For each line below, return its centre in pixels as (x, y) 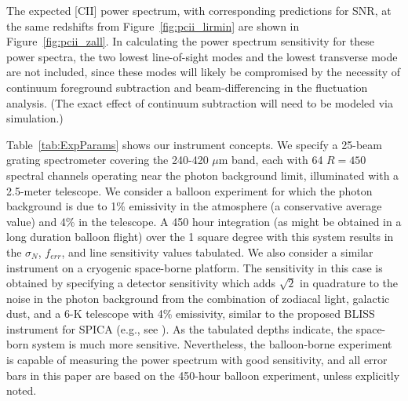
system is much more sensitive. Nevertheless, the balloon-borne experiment (212, 344)
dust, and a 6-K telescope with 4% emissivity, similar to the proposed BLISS (191, 314)
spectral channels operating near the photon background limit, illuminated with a (203, 175)
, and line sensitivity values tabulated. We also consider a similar (217, 252)
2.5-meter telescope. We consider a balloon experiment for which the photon (189, 190)
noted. (22, 390)
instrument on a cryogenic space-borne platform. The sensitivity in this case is (195, 267)
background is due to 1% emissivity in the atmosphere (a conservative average (194, 206)
